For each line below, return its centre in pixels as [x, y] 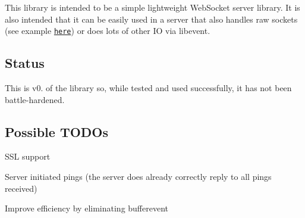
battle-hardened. [35, 99]
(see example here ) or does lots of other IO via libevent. [108, 31]
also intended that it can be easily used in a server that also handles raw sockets [151, 19]
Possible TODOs [57, 131]
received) [21, 188]
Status [25, 63]
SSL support [28, 156]
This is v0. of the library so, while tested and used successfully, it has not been [148, 88]
